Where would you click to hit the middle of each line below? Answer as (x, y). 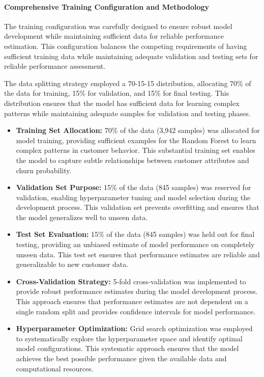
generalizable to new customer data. (72, 264)
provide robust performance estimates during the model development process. (137, 291)
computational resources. (55, 368)
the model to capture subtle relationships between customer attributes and (133, 160)
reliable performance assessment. (55, 66)
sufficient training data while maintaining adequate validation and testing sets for (131, 56)
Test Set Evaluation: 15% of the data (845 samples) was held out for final (135, 234)
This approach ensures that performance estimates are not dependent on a (132, 301)
